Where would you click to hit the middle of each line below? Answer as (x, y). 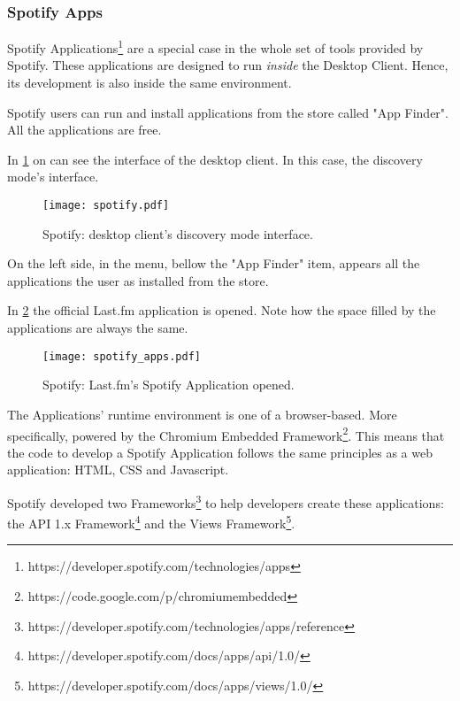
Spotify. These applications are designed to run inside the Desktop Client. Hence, (228, 65)
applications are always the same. (98, 328)
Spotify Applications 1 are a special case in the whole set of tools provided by (215, 46)
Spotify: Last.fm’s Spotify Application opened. (169, 385)
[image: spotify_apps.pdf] (122, 356)
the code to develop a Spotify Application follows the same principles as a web (220, 452)
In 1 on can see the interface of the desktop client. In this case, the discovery (215, 159)
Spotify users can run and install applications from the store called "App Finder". (228, 112)
